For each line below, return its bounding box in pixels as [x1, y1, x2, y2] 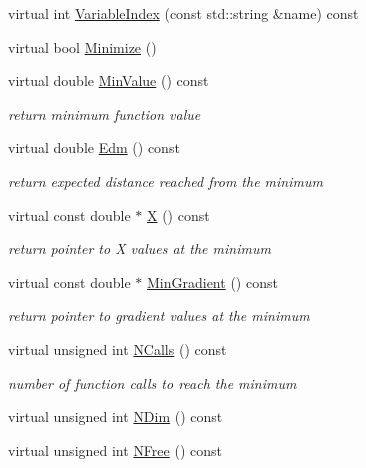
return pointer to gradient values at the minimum [8, 305, 310, 326]
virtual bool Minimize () [8, 36, 157, 57]
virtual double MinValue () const [8, 70, 209, 91]
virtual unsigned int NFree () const [8, 439, 222, 460]
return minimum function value [8, 103, 201, 124]
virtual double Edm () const [8, 137, 180, 158]
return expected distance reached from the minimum [8, 170, 323, 191]
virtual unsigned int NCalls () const [8, 338, 227, 359]
